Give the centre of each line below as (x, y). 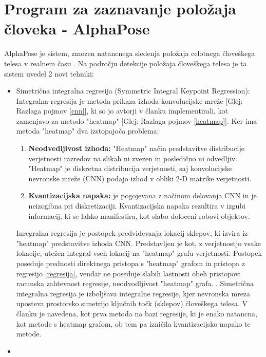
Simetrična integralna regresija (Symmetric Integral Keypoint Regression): (133, 91)
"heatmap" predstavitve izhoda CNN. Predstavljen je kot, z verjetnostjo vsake (138, 243)
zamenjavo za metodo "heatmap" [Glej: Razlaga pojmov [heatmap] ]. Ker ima (137, 120)
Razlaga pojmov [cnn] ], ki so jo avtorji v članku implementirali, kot (122, 111)
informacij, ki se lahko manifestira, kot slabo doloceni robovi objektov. (139, 215)
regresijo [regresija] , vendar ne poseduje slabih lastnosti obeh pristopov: (128, 273)
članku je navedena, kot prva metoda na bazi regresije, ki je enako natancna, (137, 313)
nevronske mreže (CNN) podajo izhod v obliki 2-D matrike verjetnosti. (140, 178)
